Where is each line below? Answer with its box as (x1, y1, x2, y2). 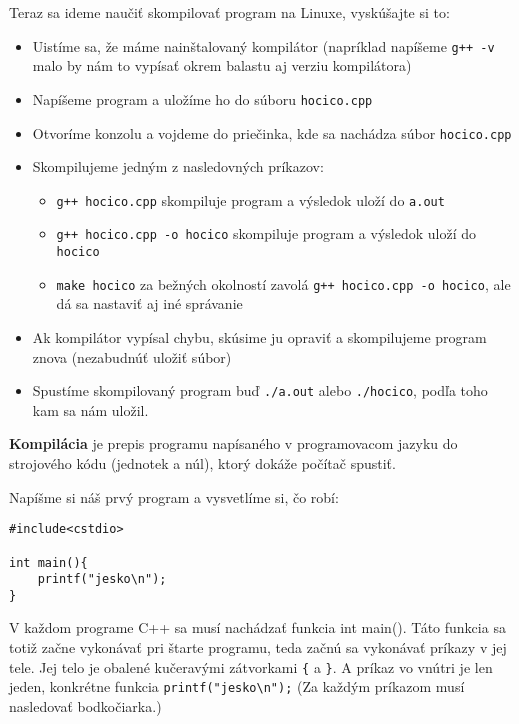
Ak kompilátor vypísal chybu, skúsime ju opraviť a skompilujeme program (32, 326, 487, 347)
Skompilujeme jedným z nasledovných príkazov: (32, 156, 324, 177)
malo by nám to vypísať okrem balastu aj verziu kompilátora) (32, 55, 412, 76)
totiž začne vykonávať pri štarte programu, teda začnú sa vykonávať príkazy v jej (9, 637, 507, 658)
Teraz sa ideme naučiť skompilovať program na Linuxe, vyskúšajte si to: (9, 2, 450, 22)
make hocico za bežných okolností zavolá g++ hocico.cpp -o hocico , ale (56, 273, 511, 294)
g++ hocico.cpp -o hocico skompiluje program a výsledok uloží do (56, 223, 476, 244)
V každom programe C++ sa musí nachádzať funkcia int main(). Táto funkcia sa (9, 617, 506, 638)
